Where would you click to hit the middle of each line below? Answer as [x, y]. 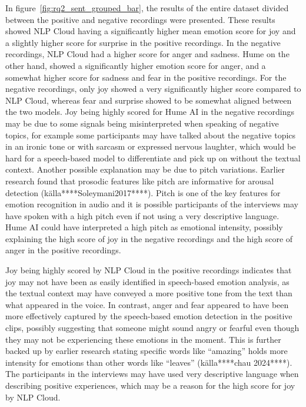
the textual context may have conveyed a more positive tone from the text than [149, 293]
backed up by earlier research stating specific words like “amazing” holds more [147, 351]
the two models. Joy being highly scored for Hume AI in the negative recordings [150, 112]
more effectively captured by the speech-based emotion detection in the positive [149, 316]
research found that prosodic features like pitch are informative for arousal [140, 181]
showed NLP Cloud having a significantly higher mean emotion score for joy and [151, 31]
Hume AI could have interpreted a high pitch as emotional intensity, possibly [144, 227]
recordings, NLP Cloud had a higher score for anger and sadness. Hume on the [147, 54]
